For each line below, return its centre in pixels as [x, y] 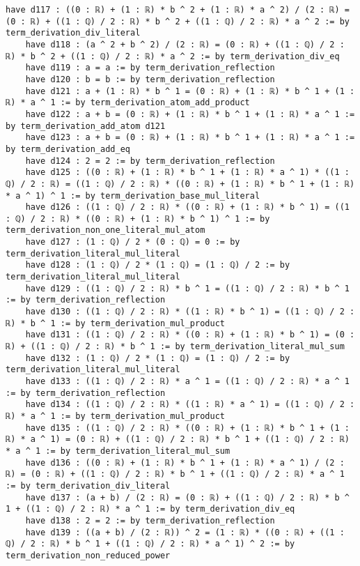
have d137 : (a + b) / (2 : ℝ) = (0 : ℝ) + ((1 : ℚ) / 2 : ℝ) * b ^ [187, 497]
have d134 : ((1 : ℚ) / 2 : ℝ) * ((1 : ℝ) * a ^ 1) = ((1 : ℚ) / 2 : [190, 405]
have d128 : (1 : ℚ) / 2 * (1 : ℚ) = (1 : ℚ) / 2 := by [158, 265]
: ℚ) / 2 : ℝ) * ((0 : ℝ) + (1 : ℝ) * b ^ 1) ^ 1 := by [138, 219]
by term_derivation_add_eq [68, 149]
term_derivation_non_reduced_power [88, 555]
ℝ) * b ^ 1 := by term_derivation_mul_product [115, 323]
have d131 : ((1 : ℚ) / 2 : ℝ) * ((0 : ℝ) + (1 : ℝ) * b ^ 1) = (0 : [190, 335]
